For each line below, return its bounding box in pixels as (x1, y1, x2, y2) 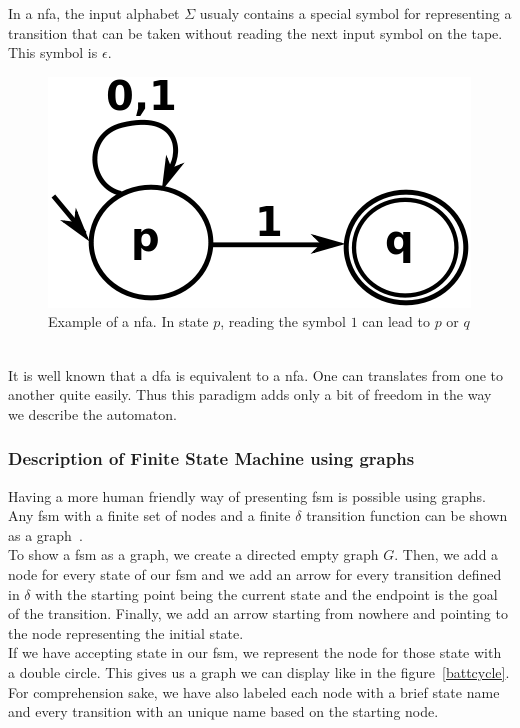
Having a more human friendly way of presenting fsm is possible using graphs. (8, 485, 486, 506)
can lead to (362, 311, 430, 332)
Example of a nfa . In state (48, 311, 209, 332)
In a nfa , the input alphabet (8, 3, 180, 23)
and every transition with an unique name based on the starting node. (8, 701, 439, 722)
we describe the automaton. (8, 403, 177, 424)
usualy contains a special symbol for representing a (199, 3, 512, 23)
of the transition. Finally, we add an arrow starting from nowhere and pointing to (8, 603, 508, 624)
